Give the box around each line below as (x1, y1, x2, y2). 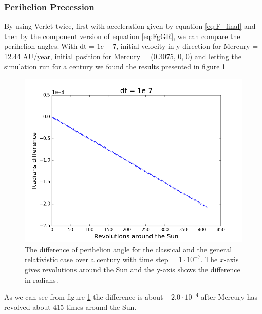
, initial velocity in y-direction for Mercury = (116, 41, 258, 51)
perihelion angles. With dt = (4, 41, 95, 51)
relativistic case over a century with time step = (25, 254, 177, 265)
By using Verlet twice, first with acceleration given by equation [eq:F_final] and (4, 21, 256, 31)
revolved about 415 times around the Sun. (4, 301, 137, 312)
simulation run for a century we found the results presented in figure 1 (4, 61, 226, 71)
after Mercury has (201, 291, 257, 302)
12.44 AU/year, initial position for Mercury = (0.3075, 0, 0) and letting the (4, 51, 241, 61)
